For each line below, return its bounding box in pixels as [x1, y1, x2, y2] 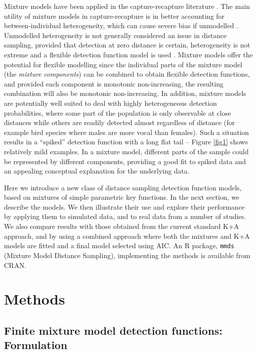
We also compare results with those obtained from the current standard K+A [4, 221, 239, 231]
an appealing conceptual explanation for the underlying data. [4, 166, 190, 176]
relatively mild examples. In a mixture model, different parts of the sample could [4, 146, 249, 156]
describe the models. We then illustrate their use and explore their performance [4, 201, 245, 212]
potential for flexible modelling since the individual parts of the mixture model [4, 59, 243, 69]
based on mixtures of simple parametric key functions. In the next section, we [4, 192, 240, 202]
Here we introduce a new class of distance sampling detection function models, [4, 182, 242, 192]
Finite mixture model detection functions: [4, 322, 223, 338]
